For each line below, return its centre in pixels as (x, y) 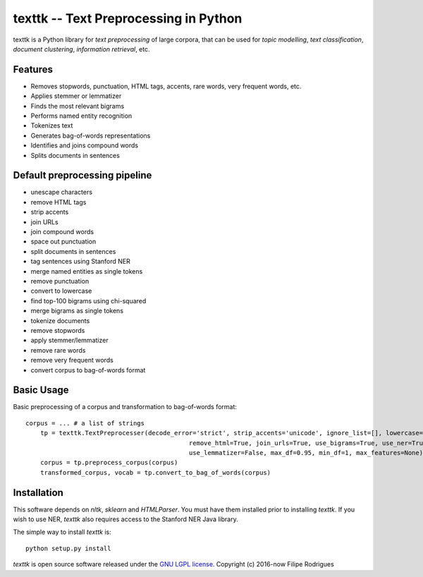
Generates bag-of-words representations (91, 135)
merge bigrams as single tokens (77, 311)
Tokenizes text (52, 126)
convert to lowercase (61, 291)
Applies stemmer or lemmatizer (76, 96)
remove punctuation (60, 281)
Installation (38, 493)
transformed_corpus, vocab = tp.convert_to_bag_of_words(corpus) (155, 472)
